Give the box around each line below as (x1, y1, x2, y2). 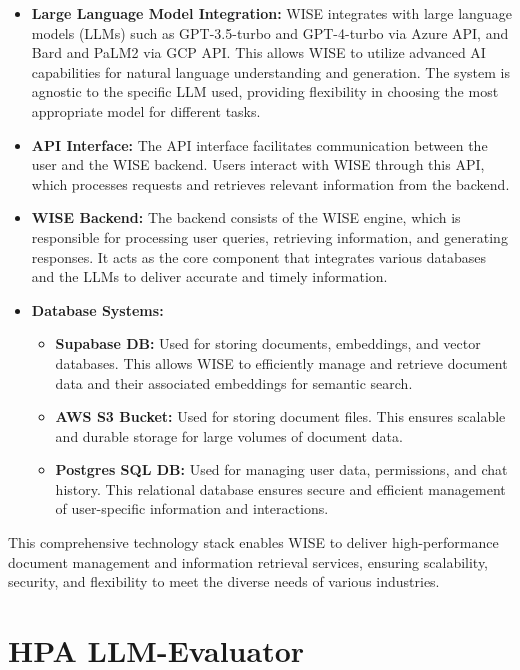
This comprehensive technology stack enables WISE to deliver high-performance (8, 532, 499, 553)
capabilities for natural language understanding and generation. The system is (31, 61, 510, 82)
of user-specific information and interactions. (55, 498, 329, 519)
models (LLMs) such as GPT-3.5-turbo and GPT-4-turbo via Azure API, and (31, 22, 509, 43)
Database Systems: (31, 299, 164, 320)
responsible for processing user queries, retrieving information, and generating (31, 226, 508, 247)
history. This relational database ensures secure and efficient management (55, 478, 506, 499)
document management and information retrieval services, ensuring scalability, (8, 551, 489, 572)
